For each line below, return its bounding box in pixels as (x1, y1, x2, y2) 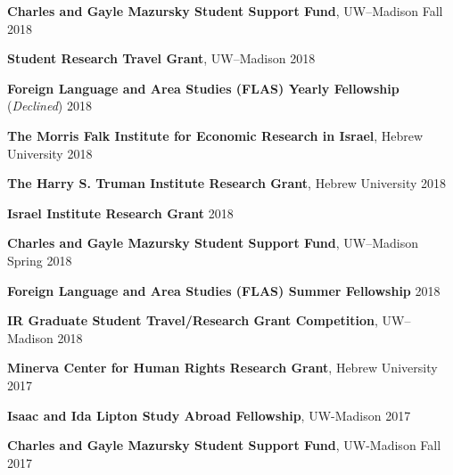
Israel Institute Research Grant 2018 (7, 203, 234, 222)
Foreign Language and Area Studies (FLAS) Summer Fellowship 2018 (7, 281, 441, 299)
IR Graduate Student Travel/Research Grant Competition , (7, 311, 378, 330)
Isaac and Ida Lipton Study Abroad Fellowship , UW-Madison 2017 (7, 405, 411, 424)
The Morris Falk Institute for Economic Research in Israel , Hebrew (7, 126, 424, 144)
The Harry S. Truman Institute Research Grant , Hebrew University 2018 (7, 174, 447, 192)
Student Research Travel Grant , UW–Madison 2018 (7, 49, 316, 68)
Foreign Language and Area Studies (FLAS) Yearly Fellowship (7, 78, 399, 97)
